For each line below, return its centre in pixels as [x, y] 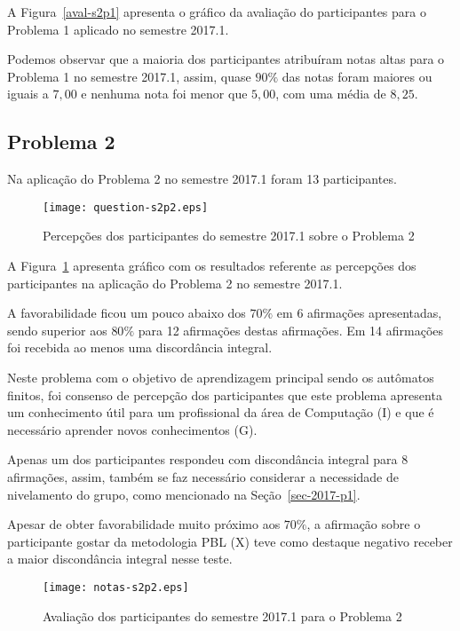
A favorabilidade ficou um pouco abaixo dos [127, 313]
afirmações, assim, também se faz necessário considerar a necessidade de [203, 476]
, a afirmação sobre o [364, 524]
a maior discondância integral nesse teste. [120, 559]
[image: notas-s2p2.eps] [116, 587]
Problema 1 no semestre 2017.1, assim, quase [129, 76]
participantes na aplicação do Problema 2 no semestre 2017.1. [175, 283]
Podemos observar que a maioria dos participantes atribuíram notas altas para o [226, 59]
